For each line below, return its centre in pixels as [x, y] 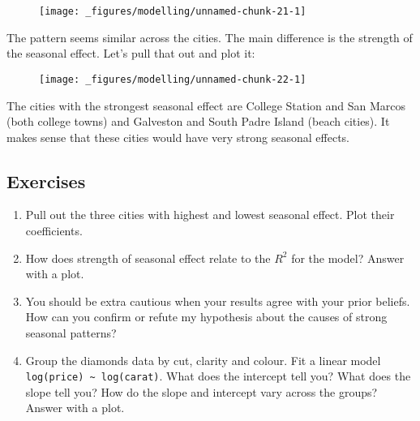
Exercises [46, 180]
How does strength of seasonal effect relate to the [148, 258]
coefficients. [54, 231]
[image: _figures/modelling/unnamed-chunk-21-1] [173, 11]
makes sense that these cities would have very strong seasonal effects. [178, 137]
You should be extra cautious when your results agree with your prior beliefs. [218, 301]
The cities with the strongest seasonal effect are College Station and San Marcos [206, 105]
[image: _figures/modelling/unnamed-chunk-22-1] [173, 79]
